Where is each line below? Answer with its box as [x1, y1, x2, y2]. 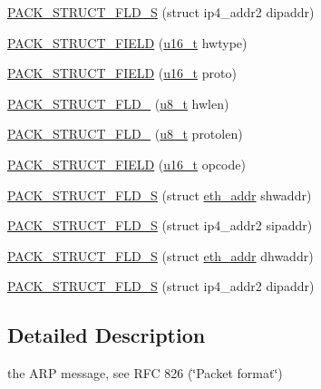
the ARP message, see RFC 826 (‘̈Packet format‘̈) [7, 364, 283, 383]
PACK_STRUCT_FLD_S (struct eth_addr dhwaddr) [7, 246, 314, 265]
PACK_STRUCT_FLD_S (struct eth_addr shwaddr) [7, 185, 312, 204]
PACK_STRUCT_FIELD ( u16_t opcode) [7, 154, 246, 173]
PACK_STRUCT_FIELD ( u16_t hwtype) [7, 33, 248, 52]
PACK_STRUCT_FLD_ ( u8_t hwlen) [7, 93, 229, 112]
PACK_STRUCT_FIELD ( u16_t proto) [7, 63, 237, 83]
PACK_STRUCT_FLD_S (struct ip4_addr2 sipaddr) [7, 216, 313, 235]
